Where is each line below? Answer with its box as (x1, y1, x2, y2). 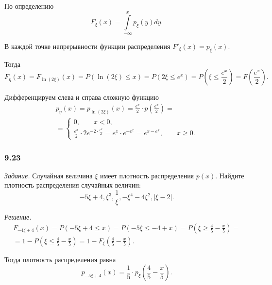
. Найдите (215, 170, 244, 180)
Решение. (4, 212, 32, 222)
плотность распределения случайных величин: (4, 180, 141, 190)
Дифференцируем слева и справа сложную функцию (4, 92, 159, 102)
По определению (4, 1, 54, 11)
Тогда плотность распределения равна (4, 254, 116, 264)
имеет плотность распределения (100, 170, 194, 180)
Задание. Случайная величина (4, 170, 93, 180)
